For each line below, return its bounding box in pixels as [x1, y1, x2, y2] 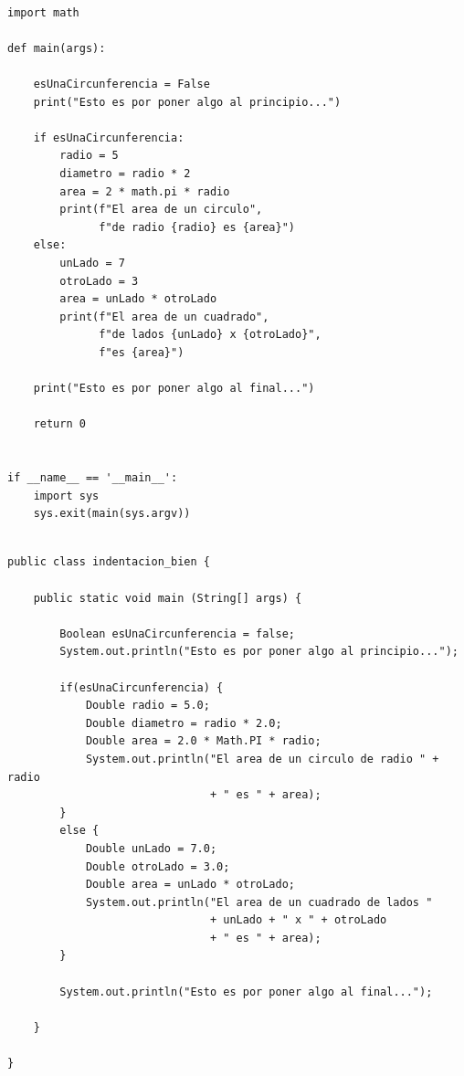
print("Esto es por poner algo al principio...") [33, 95, 342, 109]
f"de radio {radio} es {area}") [99, 220, 295, 234]
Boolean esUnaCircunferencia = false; [59, 627, 295, 640]
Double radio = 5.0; [85, 699, 210, 712]
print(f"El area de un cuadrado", [59, 310, 269, 323]
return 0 [33, 417, 86, 431]
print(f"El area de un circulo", [59, 203, 263, 216]
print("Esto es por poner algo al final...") [33, 382, 315, 396]
